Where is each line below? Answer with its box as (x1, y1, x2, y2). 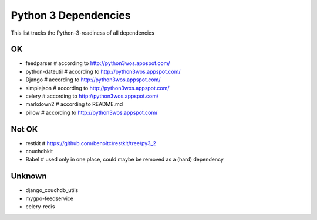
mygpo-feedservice (25, 195, 73, 202)
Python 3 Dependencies (11, 9, 131, 22)
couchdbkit (25, 148, 53, 155)
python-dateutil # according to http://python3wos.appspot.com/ (25, 68, 181, 75)
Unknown (11, 171, 47, 181)
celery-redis (25, 203, 55, 210)
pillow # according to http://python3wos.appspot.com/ (25, 109, 158, 116)
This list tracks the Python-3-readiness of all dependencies (11, 29, 155, 36)
